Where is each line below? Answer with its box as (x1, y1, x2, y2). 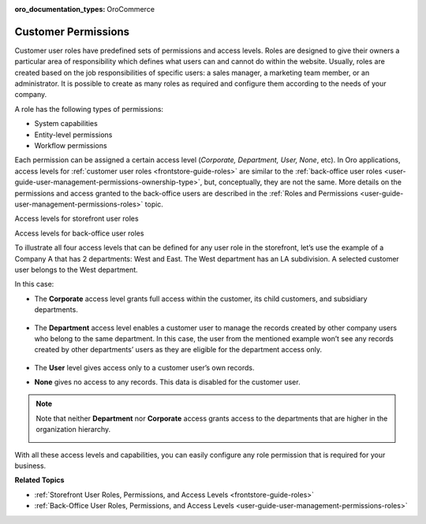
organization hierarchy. (35, 425, 111, 434)
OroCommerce (106, 5, 155, 13)
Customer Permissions (14, 24, 130, 39)
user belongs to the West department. (14, 265, 138, 274)
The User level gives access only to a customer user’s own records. (34, 362, 255, 372)
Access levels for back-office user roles (14, 229, 144, 238)
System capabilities (34, 119, 98, 128)
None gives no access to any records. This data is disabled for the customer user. (34, 377, 301, 387)
